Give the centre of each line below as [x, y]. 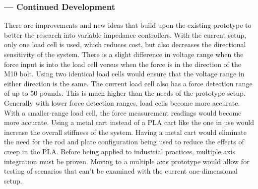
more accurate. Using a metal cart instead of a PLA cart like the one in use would [129, 122]
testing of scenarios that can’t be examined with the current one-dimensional [121, 171]
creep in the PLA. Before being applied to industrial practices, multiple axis [120, 151]
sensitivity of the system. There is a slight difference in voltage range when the [124, 54]
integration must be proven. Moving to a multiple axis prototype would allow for [127, 161]
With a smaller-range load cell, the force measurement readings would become [123, 112]
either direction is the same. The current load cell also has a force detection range [128, 83]
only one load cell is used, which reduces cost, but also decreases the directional [125, 44]
